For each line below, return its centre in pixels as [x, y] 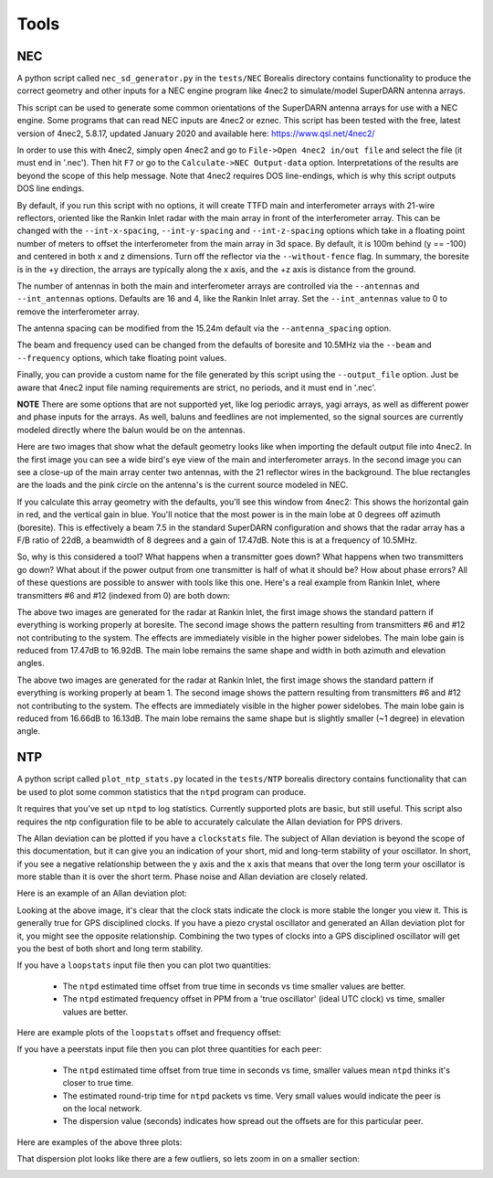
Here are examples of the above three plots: [100, 1141]
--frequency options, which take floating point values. [122, 357]
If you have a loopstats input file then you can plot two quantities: [144, 965]
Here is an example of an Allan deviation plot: [102, 893]
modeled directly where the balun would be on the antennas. [131, 430]
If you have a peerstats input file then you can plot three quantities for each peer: [169, 1049]
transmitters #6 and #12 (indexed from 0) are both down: [124, 595]
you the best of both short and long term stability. [110, 949]
